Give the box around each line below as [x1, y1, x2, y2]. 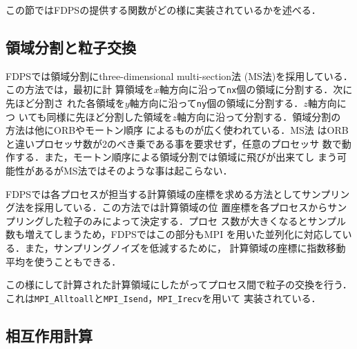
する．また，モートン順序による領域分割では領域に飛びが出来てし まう [15, 150, 337, 164]
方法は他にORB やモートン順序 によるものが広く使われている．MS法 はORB [6, 123, 349, 137]
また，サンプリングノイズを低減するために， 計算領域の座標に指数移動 [24, 241, 346, 255]
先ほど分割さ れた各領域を [6, 96, 125, 110]
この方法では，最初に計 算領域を [6, 82, 154, 97]
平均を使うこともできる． [6, 254, 122, 268]
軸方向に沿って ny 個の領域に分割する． [129, 96, 304, 110]
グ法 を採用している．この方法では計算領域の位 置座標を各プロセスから [6, 200, 328, 215]
